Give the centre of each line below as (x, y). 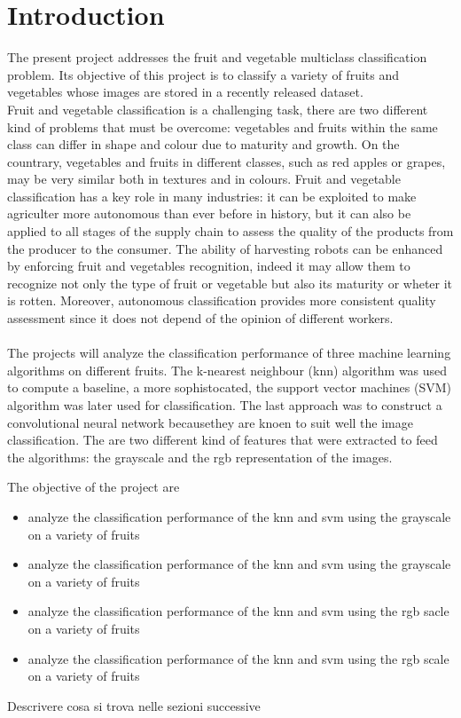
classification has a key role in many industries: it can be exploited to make (212, 196)
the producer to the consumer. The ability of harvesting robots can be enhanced (225, 248)
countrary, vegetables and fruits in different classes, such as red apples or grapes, (227, 161)
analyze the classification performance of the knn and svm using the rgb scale (238, 658)
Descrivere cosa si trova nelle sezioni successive (134, 705)
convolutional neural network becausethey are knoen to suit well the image (210, 422)
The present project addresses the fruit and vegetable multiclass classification (217, 57)
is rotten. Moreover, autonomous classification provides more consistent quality (222, 300)
